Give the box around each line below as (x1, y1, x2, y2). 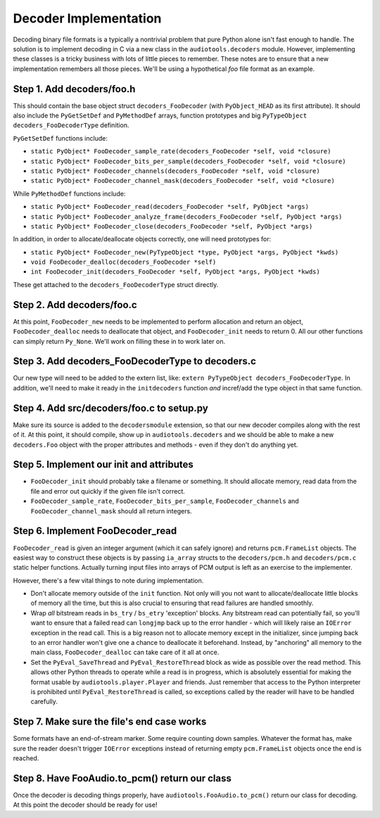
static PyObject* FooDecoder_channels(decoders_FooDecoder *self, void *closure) (30, 167, 320, 175)
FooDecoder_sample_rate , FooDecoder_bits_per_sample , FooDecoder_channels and (30, 497, 299, 506)
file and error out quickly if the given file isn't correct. (30, 487, 186, 495)
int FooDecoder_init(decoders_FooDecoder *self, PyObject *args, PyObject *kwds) (30, 268, 320, 276)
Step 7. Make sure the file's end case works (13, 716, 207, 728)
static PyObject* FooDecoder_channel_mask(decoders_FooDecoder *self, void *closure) (30, 177, 336, 185)
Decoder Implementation (13, 11, 162, 26)
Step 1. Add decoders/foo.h (13, 83, 136, 95)
